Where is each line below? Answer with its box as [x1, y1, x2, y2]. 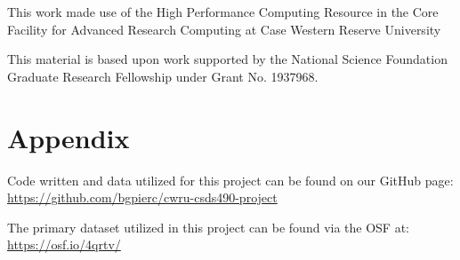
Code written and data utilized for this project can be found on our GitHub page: [7, 170, 454, 189]
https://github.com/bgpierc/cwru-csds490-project [7, 188, 278, 207]
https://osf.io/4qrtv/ [7, 235, 121, 254]
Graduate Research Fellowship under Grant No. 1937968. [7, 67, 319, 85]
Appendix [7, 119, 130, 155]
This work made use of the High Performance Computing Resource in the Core [7, 3, 439, 20]
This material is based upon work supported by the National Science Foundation [7, 50, 448, 68]
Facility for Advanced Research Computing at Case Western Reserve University [7, 20, 441, 38]
